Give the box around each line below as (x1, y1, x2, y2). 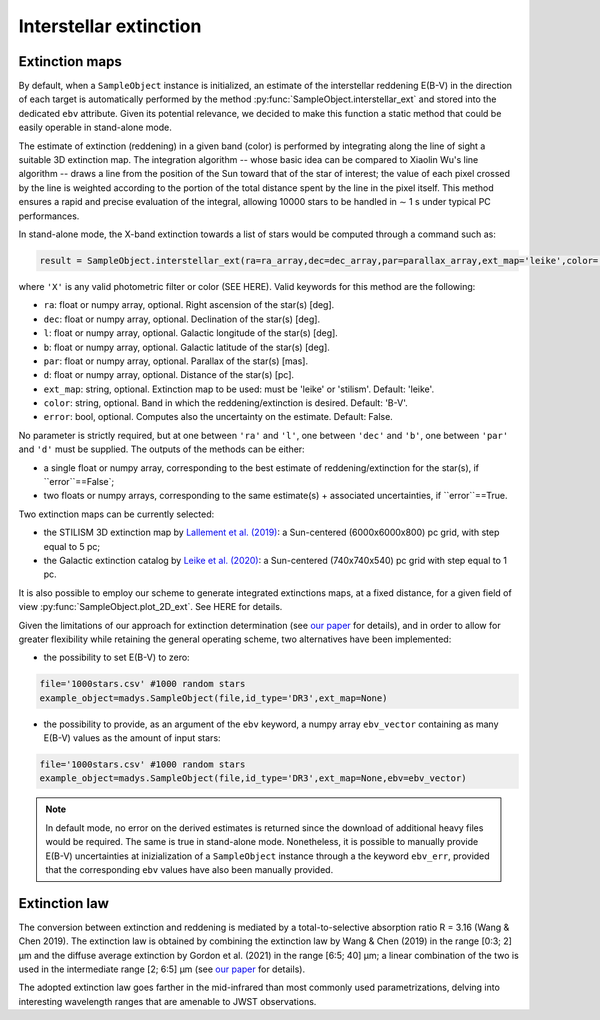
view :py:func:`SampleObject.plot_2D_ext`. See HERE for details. (18, 601, 283, 613)
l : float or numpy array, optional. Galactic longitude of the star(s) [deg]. (43, 327, 339, 339)
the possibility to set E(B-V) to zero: (43, 651, 190, 664)
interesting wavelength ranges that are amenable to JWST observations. (18, 995, 317, 1007)
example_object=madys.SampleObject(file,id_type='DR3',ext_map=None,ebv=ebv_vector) (39, 773, 467, 784)
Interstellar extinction (18, 15, 202, 37)
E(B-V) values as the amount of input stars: (43, 732, 221, 744)
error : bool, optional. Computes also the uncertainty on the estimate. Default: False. (43, 411, 394, 423)
